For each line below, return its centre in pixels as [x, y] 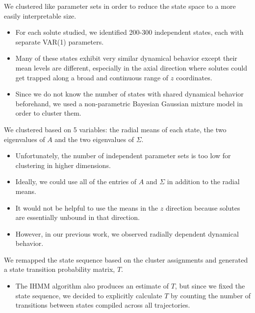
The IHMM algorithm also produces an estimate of [92, 286]
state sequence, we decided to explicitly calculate [89, 295]
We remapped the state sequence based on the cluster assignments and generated [126, 259]
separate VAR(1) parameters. [60, 41]
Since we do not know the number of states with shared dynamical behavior [129, 94]
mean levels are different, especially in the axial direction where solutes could [131, 67]
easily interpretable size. [40, 15]
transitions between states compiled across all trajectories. [103, 305]
